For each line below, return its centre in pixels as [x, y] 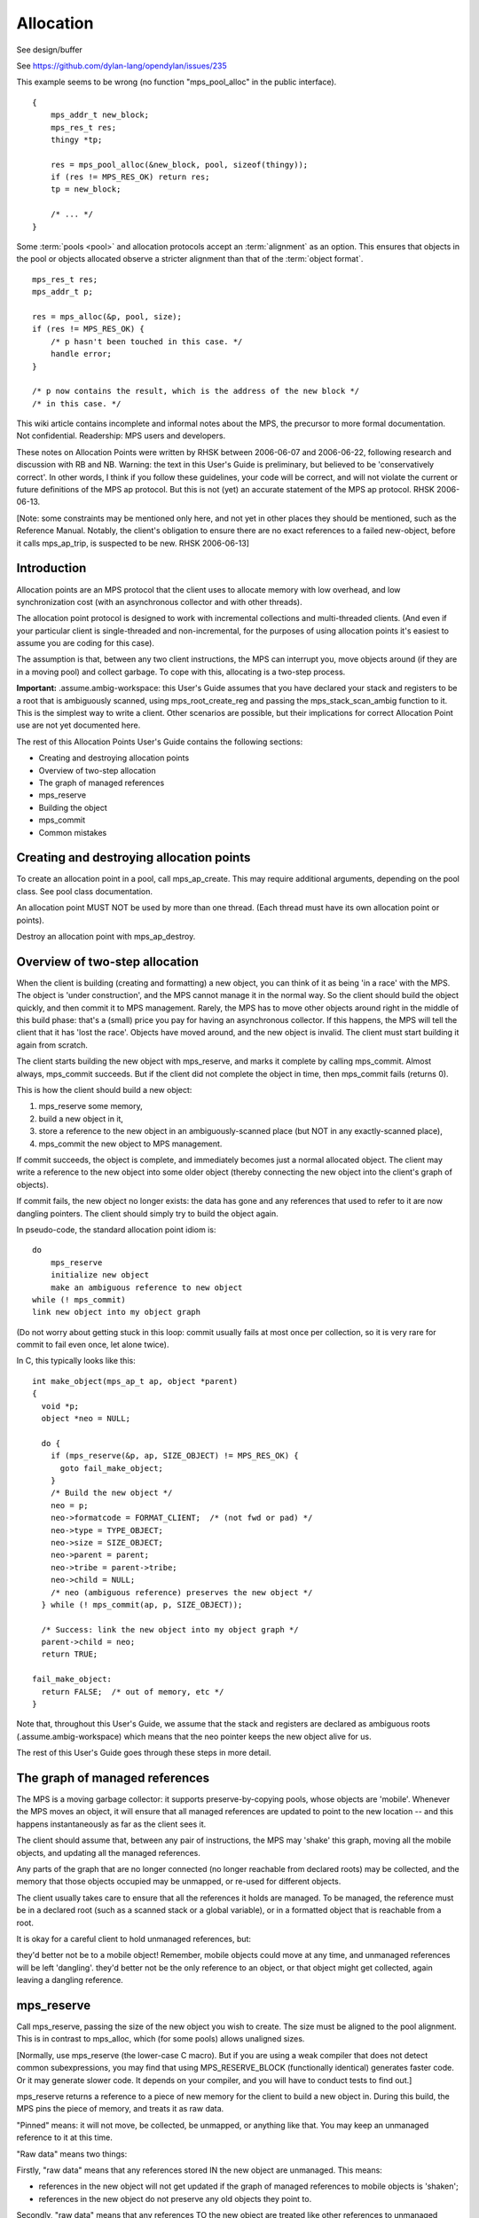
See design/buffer [50, 50]
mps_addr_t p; [63, 292]
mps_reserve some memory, [91, 1106]
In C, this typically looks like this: [76, 1361]
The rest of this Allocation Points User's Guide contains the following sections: [160, 742]
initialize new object [100, 1275]
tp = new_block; [86, 189]
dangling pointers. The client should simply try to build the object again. [147, 1213]
